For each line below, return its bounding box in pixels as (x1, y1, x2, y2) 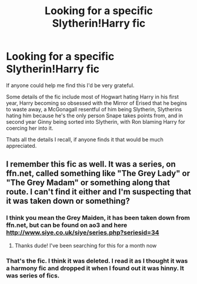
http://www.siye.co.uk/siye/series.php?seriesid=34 (6, 229, 160, 237)
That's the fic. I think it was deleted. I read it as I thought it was (6, 256, 188, 265)
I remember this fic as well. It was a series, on (6, 159, 176, 169)
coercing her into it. (6, 124, 54, 131)
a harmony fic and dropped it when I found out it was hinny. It (6, 264, 184, 272)
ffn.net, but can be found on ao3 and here (6, 221, 128, 229)
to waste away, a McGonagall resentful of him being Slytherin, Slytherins (6, 105, 182, 113)
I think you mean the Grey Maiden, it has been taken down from (6, 214, 190, 222)
